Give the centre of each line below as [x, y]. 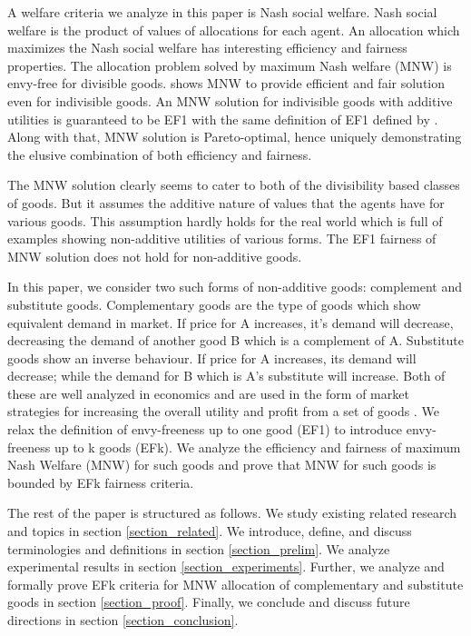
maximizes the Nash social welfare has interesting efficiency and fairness [207, 48]
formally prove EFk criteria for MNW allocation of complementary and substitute [235, 584]
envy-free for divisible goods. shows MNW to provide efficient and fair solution [226, 83]
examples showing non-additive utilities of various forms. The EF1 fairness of [222, 238]
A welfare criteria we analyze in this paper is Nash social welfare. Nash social [222, 12]
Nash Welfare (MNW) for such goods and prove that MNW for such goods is [222, 465]
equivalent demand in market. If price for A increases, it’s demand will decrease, [231, 322]
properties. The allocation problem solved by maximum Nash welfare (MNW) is [230, 65]
